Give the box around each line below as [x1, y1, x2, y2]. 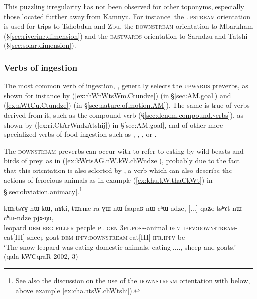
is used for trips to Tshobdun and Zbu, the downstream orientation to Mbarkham [4, 21, 253, 31]
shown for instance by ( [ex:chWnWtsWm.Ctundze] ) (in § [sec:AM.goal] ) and [4, 90, 231, 100]
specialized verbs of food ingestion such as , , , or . [4, 129, 157, 139]
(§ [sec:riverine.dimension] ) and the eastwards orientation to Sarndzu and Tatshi [4, 30, 248, 41]
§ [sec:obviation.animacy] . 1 [4, 185, 82, 196]
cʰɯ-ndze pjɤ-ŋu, [4, 212, 54, 222]
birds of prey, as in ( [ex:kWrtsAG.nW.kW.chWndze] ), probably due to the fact [4, 155, 240, 166]
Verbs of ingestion [4, 61, 78, 73]
